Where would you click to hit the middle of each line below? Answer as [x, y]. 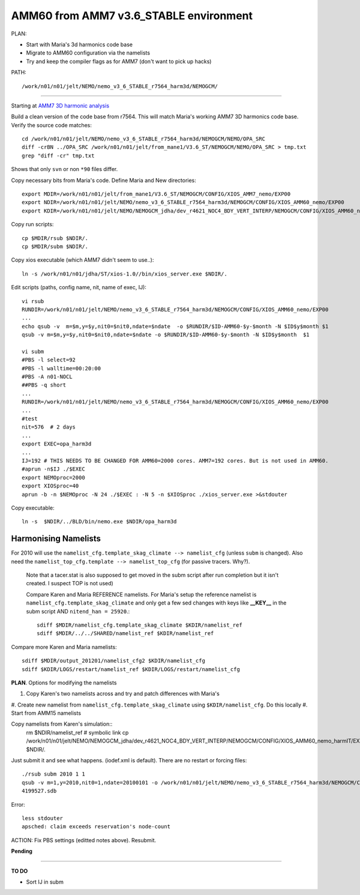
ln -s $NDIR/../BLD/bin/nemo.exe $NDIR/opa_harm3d [99, 522]
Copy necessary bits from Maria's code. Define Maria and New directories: [103, 180]
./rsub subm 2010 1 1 [53, 774]
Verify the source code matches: [52, 125]
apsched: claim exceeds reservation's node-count [96, 827]
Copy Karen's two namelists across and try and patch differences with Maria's [123, 694]
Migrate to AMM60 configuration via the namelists [88, 53]
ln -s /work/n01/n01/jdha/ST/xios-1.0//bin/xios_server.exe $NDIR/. [124, 274]
